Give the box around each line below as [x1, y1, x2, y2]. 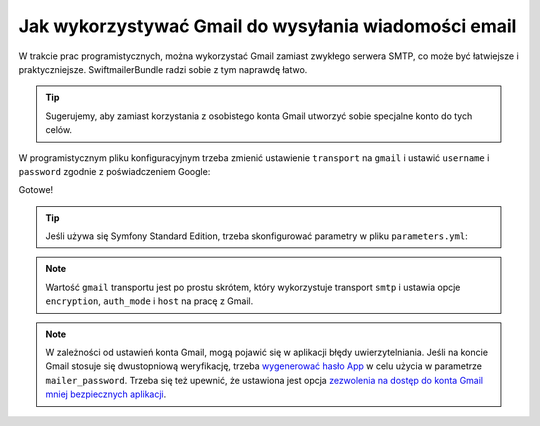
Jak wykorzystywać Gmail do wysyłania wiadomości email [18, 15, 517, 37]
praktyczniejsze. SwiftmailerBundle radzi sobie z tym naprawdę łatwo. [18, 63, 308, 75]
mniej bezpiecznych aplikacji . [45, 388, 167, 400]
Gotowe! [18, 184, 54, 196]
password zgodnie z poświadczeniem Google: [18, 165, 211, 177]
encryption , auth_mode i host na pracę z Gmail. [45, 295, 254, 307]
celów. [45, 124, 73, 136]
